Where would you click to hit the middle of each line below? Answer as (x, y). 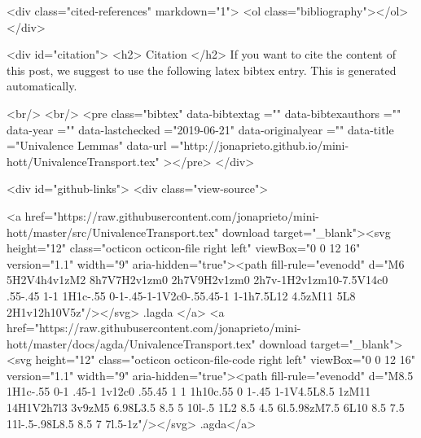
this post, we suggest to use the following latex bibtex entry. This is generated (202, 70)
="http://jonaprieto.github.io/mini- (260, 145)
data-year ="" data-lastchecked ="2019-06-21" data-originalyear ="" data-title (200, 129)
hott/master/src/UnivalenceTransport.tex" (113, 232)
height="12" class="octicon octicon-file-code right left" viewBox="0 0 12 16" (226, 359)
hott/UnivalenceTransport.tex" (83, 161)
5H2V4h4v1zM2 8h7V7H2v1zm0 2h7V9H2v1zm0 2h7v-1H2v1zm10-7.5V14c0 (197, 280)
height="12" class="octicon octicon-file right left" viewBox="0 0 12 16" (184, 248)
